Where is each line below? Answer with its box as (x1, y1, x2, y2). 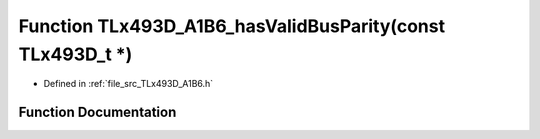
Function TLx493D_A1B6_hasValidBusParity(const (18, 15, 445, 37)
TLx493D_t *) (18, 43, 133, 65)
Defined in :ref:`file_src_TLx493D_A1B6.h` (43, 78, 214, 90)
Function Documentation (18, 104, 177, 121)
